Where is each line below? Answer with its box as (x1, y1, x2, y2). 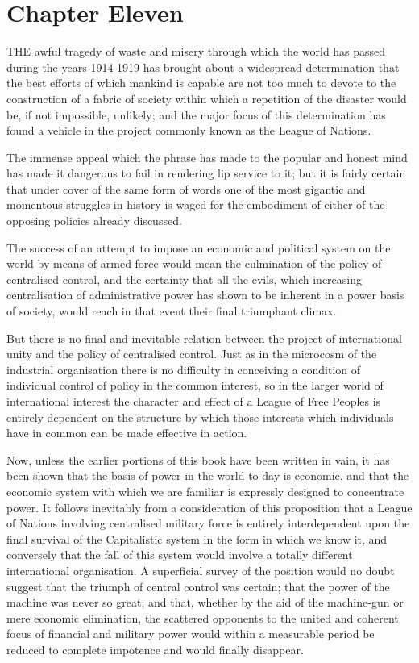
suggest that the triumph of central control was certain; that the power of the (6, 578, 390, 594)
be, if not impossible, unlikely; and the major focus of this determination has (6, 106, 386, 123)
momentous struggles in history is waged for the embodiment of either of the (6, 196, 385, 213)
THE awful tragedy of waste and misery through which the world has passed (6, 43, 386, 60)
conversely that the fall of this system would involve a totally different (6, 546, 353, 563)
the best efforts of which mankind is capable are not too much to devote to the (6, 74, 396, 91)
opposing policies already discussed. (6, 212, 182, 229)
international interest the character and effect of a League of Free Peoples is (6, 393, 381, 409)
